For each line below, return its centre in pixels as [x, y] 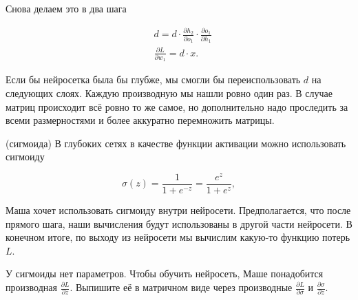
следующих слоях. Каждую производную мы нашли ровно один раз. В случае [169, 93]
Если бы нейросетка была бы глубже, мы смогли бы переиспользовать [153, 79]
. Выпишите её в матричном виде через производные [181, 287]
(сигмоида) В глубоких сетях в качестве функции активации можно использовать [176, 143]
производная [31, 287]
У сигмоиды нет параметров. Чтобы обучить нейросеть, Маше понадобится [165, 274]
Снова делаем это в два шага [66, 8]
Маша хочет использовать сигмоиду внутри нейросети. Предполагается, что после [178, 210]
